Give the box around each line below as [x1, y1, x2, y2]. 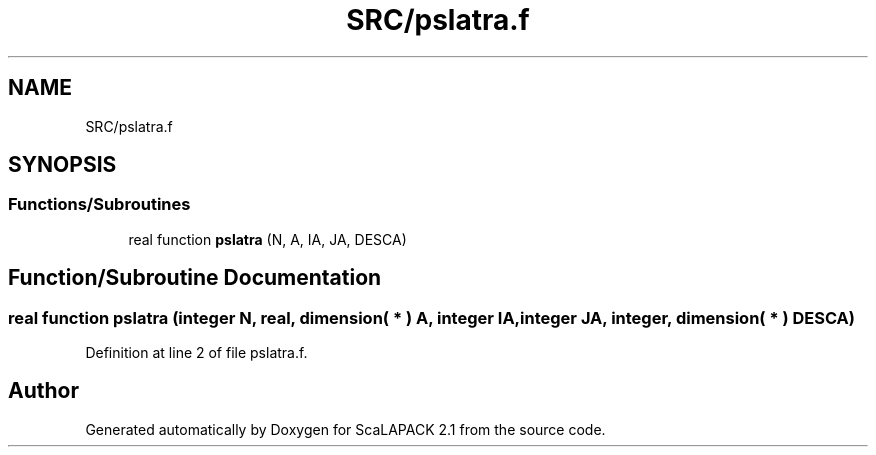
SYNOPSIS [8, 152, 117, 178]
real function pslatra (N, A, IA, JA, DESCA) [128, 230, 407, 248]
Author [8, 378, 79, 404]
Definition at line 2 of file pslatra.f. [85, 344, 308, 362]
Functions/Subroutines [8, 194, 191, 215]
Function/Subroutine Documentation [8, 265, 382, 291]
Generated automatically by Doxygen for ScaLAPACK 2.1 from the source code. [85, 420, 606, 438]
